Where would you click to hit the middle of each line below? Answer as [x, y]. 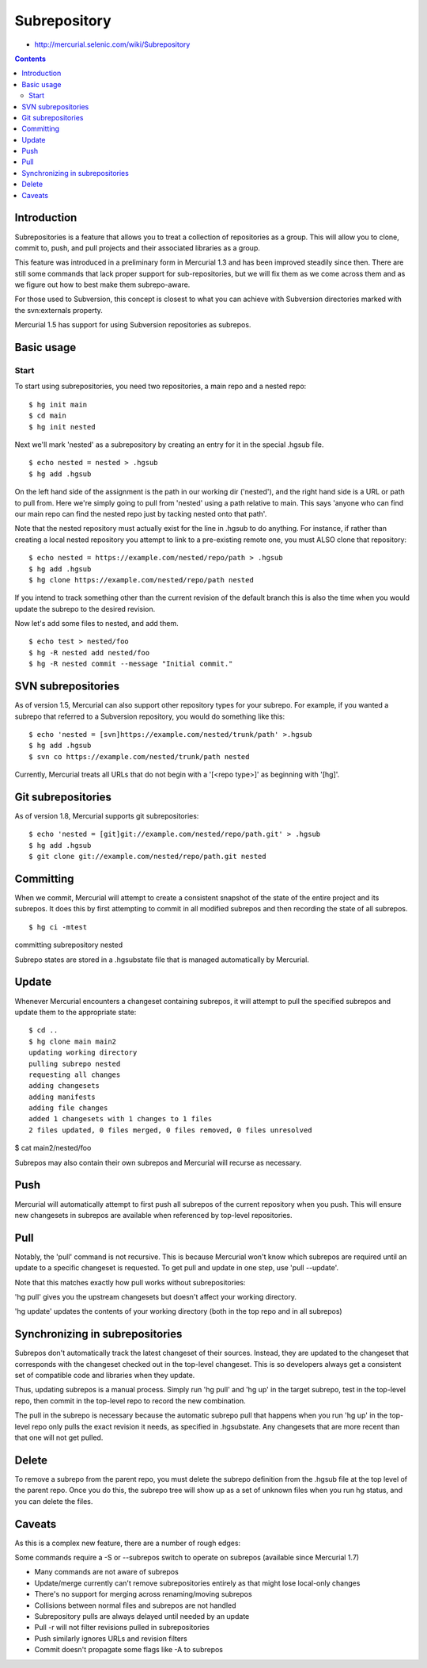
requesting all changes [75, 1074]
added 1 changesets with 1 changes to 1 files [121, 1119]
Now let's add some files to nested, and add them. [96, 624]
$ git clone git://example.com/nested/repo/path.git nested [147, 857]
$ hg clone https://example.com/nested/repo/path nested [142, 580]
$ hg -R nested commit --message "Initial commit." [131, 664]
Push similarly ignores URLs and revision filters [111, 1638]
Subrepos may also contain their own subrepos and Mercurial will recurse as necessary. [158, 1162]
